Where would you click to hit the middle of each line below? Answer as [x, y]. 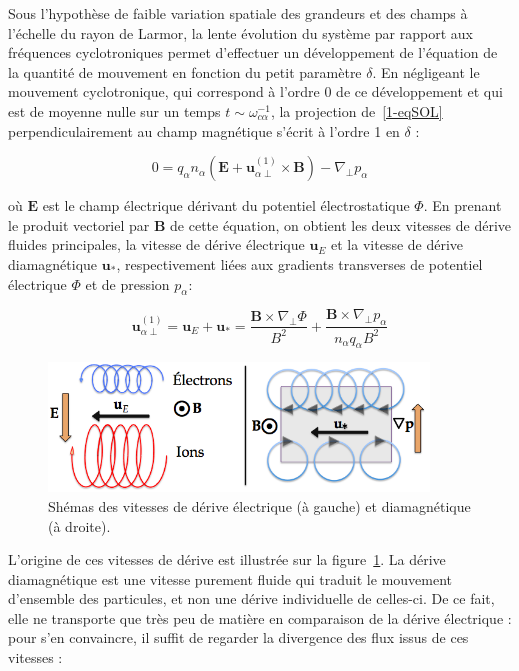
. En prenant [462, 205]
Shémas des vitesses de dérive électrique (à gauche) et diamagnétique [259, 505]
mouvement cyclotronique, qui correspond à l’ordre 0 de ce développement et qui [255, 91]
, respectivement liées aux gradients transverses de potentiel [299, 263]
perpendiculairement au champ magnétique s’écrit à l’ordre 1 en [204, 130]
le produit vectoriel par [79, 224]
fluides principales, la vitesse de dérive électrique [156, 244]
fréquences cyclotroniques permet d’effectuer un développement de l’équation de [253, 52]
